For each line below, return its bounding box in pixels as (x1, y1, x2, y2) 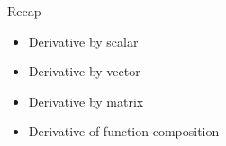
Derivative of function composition (28, 122, 220, 141)
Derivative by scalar (28, 31, 139, 50)
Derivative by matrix (28, 91, 144, 110)
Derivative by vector (28, 62, 140, 81)
